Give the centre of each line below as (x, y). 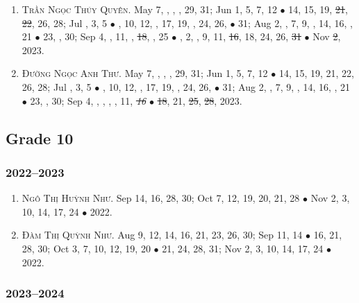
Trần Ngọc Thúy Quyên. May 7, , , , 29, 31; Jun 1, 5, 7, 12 (149, 9)
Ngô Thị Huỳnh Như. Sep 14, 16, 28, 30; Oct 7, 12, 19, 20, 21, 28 (161, 198)
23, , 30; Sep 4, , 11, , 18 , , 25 (106, 36)
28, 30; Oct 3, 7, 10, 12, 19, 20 (86, 248)
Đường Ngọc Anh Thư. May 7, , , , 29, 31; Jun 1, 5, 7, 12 (145, 73)
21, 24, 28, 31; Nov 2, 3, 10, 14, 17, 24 (243, 248)
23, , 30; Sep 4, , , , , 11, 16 (88, 100)
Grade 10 (40, 138)
